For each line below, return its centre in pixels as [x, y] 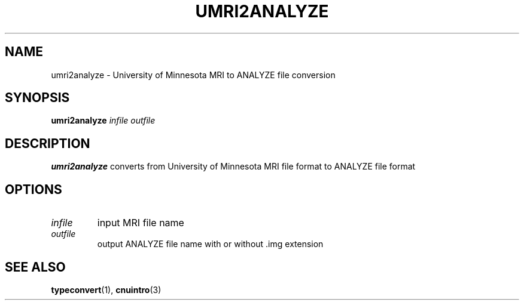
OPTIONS [33, 189]
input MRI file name [141, 223]
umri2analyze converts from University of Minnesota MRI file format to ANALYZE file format [233, 167]
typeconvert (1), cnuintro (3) [106, 289]
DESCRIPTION [48, 143]
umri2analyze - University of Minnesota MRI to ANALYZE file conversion [193, 75]
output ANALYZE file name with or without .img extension [210, 244]
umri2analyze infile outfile [103, 121]
